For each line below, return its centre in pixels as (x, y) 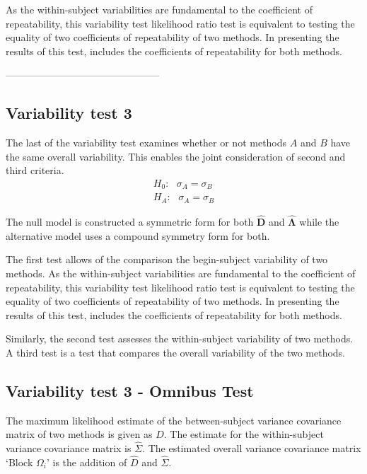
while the (319, 222)
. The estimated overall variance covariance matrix (252, 448)
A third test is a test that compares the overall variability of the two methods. (176, 352)
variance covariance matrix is (69, 448)
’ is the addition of (87, 462)
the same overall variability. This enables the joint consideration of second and (176, 156)
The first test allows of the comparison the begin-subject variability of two (167, 259)
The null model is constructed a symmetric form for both (130, 222)
